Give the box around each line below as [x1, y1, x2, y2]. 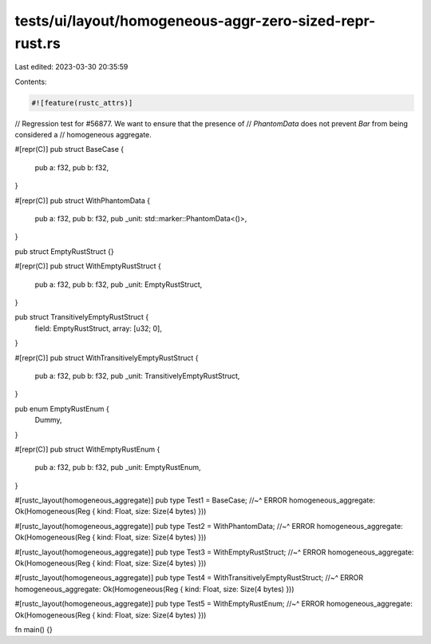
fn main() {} [14, 624, 53, 634]
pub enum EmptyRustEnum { [14, 403, 109, 413]
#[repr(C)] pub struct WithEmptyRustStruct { [14, 261, 161, 271]
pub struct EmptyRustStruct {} [14, 246, 115, 256]
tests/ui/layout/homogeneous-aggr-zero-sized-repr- [14, 12, 376, 30]
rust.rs [14, 34, 61, 52]
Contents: [14, 77, 47, 86]
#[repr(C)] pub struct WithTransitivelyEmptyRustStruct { [14, 352, 199, 363]
